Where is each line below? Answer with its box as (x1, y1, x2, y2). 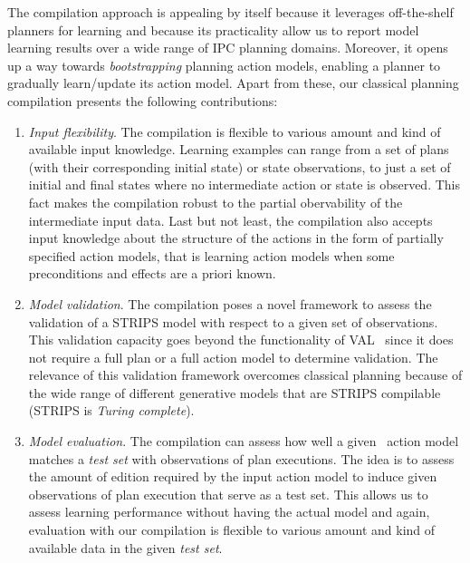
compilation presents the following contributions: (7, 91, 278, 110)
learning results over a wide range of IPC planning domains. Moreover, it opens (7, 38, 448, 57)
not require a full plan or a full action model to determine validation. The (28, 347, 438, 366)
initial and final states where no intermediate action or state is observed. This (28, 175, 461, 194)
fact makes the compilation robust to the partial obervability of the (28, 192, 403, 211)
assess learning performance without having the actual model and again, (28, 502, 430, 521)
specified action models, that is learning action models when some (28, 246, 395, 265)
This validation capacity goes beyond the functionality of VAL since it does (28, 330, 454, 349)
